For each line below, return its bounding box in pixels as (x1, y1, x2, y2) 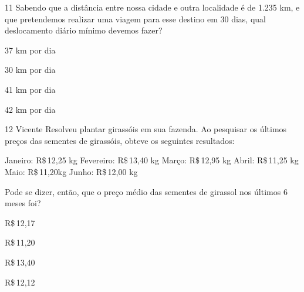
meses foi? (5, 197, 41, 209)
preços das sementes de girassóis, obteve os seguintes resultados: (5, 134, 235, 146)
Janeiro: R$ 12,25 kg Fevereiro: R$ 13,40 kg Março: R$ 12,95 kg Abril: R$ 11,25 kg (5, 154, 299, 166)
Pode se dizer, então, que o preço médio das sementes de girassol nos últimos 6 (5, 185, 288, 197)
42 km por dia (5, 103, 56, 115)
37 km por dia (5, 43, 56, 56)
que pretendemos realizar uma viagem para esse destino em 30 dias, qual (5, 12, 266, 25)
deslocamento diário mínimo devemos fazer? (5, 24, 163, 36)
